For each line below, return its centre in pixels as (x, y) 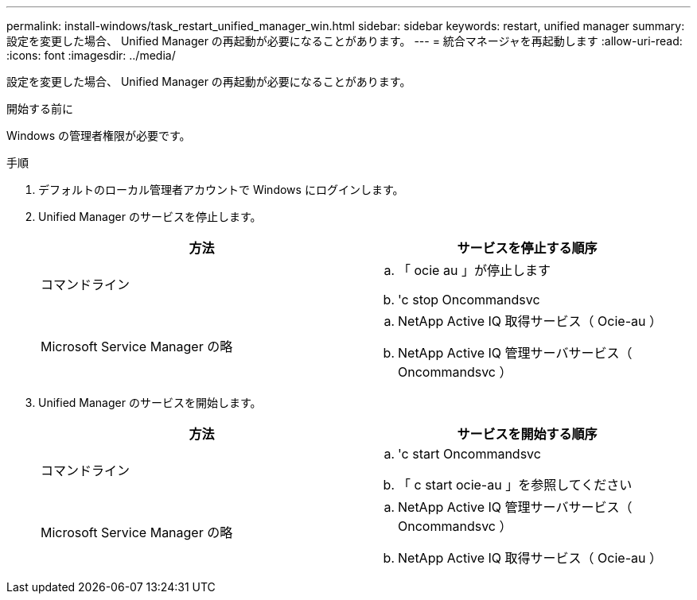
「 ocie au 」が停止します (474, 270)
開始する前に (40, 108)
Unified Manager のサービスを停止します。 (150, 217)
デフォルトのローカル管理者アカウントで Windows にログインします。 (221, 190)
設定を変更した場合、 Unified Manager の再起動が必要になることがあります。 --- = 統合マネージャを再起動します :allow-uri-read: (345, 41)
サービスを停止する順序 (527, 248)
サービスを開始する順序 (527, 434)
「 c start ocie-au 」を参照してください (515, 485)
